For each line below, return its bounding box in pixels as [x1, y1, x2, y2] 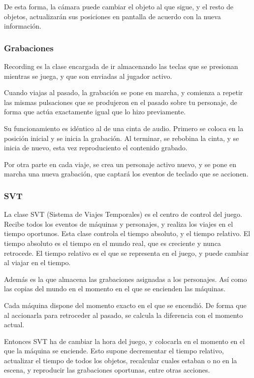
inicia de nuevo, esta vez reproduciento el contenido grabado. [4, 142, 188, 153]
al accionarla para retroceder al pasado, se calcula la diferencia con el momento [4, 309, 243, 320]
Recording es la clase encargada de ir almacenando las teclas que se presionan [4, 61, 238, 71]
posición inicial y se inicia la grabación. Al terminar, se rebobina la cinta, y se [4, 133, 239, 143]
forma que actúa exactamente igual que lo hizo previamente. [4, 106, 186, 117]
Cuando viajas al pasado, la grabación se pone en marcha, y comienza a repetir [4, 87, 243, 98]
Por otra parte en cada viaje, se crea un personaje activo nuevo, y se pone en [4, 159, 236, 169]
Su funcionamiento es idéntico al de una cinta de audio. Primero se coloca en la [4, 123, 244, 133]
